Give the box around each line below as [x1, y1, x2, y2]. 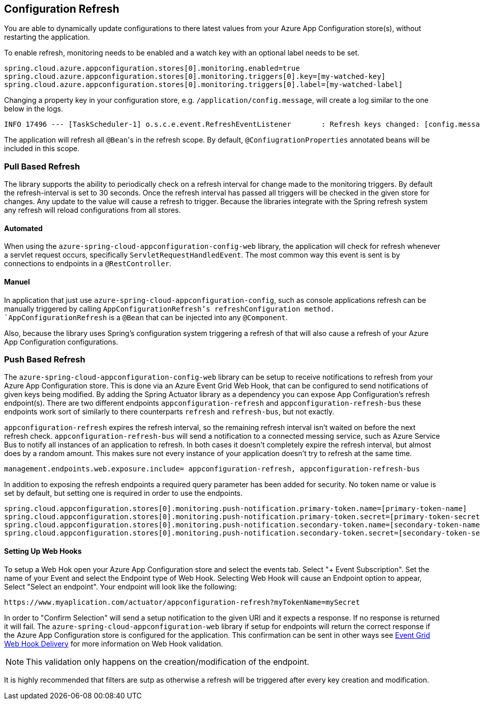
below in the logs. [4, 104, 64, 114]
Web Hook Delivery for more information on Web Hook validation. [4, 639, 223, 648]
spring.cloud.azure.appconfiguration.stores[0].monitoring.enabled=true [4, 64, 300, 73]
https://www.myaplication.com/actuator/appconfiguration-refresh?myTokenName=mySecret [4, 598, 360, 606]
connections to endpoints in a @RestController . [4, 259, 172, 268]
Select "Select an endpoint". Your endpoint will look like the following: [4, 582, 237, 591]
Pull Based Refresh [4, 161, 80, 172]
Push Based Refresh [4, 354, 85, 364]
